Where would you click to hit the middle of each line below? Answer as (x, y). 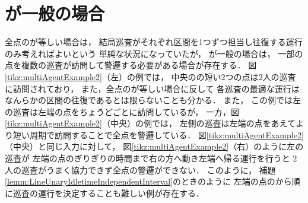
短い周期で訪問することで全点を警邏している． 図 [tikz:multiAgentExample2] (158, 134)
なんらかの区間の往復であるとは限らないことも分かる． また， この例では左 (153, 100)
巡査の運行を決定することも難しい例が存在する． (108, 193)
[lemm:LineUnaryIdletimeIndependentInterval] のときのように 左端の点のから (148, 181)
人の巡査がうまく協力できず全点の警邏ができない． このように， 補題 (140, 169)
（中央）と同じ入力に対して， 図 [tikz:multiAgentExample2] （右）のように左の (154, 146)
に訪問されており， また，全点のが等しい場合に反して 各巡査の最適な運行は (152, 88)
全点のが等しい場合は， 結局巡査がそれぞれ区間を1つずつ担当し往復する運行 (154, 42)
